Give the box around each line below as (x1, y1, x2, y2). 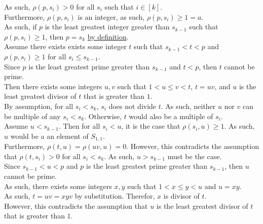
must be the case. (167, 151, 222, 161)
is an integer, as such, (78, 11, 145, 22)
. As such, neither (161, 100, 216, 111)
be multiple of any (4, 110, 61, 121)
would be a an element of (10, 130, 89, 141)
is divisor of (163, 191, 200, 201)
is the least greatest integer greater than (45, 21, 170, 32)
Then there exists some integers (4, 81, 102, 91)
